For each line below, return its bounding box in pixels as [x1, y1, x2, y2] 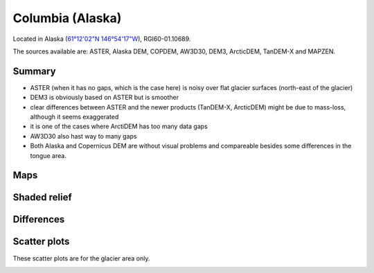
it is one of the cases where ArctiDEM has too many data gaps [30, 122, 208, 131]
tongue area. [30, 151, 67, 159]
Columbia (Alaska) [12, 10, 122, 26]
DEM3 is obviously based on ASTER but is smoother [30, 94, 179, 102]
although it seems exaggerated [30, 113, 119, 121]
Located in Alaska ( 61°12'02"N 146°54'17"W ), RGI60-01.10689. [12, 35, 191, 43]
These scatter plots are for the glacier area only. [12, 254, 150, 263]
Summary [12, 65, 56, 77]
